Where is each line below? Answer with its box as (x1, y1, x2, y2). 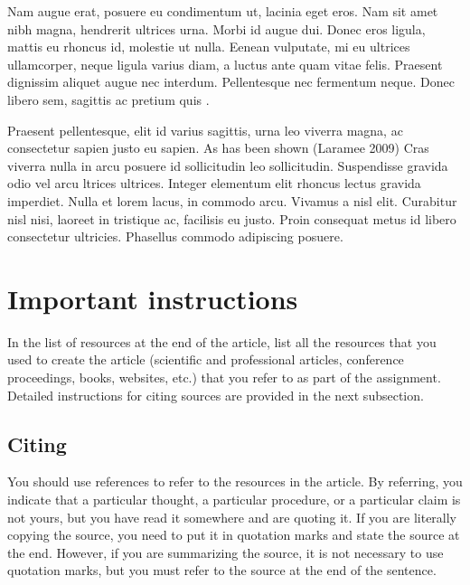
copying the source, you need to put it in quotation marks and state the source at (7, 525, 460, 544)
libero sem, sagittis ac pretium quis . (7, 90, 210, 109)
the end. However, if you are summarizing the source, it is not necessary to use (7, 543, 444, 561)
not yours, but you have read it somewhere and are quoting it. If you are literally (7, 507, 457, 526)
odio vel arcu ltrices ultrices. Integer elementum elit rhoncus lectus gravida (7, 174, 421, 193)
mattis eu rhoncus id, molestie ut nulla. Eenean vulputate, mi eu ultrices (7, 37, 410, 56)
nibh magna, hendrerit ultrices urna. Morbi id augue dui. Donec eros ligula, (7, 19, 426, 38)
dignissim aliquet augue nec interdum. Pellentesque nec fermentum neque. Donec (7, 72, 455, 91)
